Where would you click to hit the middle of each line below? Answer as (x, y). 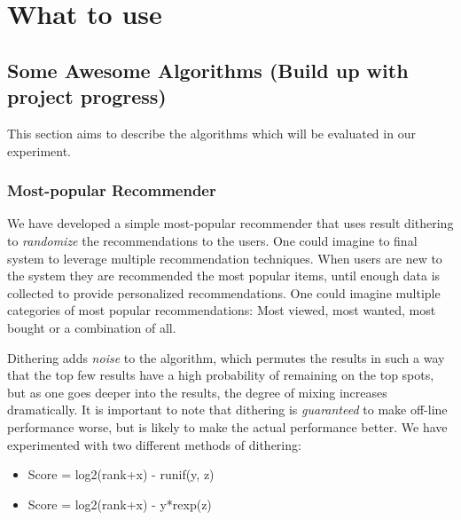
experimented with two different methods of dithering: (154, 444)
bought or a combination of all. (92, 327)
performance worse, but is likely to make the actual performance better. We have (227, 426)
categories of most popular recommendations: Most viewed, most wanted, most (222, 310)
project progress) (87, 96)
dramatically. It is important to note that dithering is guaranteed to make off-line (227, 410)
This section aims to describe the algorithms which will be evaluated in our (211, 133)
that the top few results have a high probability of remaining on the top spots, (221, 375)
